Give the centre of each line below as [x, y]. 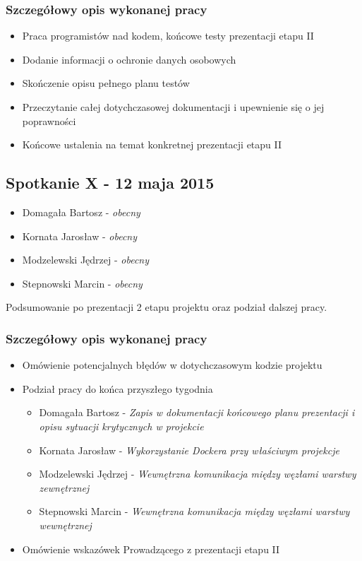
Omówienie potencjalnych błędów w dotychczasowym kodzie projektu [172, 365]
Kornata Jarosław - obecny [80, 236]
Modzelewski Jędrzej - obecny [86, 260]
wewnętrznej [65, 525]
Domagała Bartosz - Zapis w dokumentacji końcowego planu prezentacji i [197, 412]
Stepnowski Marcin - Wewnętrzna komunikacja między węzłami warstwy [194, 511]
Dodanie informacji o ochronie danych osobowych [129, 59]
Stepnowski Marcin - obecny [82, 283]
